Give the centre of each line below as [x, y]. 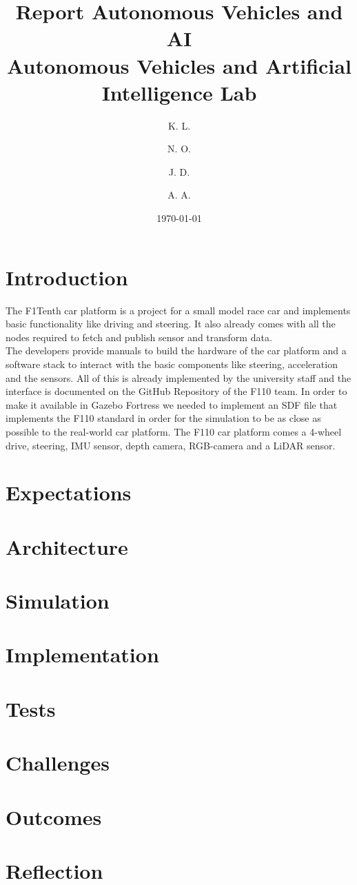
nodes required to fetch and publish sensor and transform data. [139, 337]
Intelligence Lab [179, 92]
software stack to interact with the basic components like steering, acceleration [172, 364]
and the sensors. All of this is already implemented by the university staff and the [178, 377]
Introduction [67, 277]
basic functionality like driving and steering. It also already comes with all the [171, 324]
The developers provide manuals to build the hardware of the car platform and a [176, 350]
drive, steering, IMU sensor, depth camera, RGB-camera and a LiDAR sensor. [171, 445]
